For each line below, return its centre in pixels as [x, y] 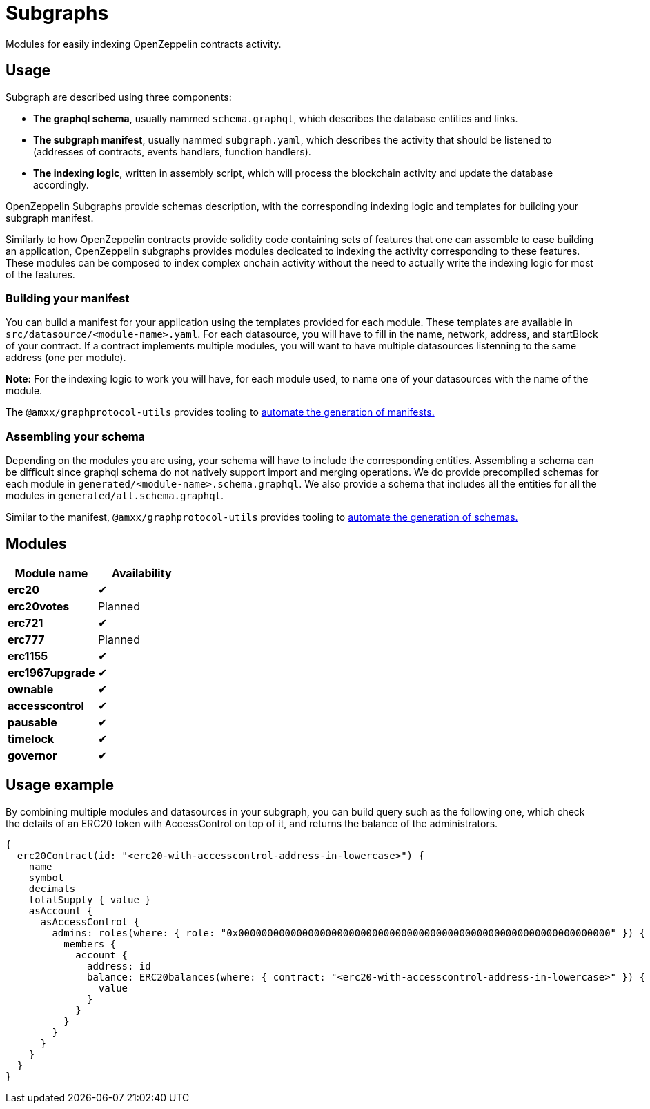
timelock [31, 739]
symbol [46, 877]
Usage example [60, 785]
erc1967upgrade [51, 672]
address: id [119, 966]
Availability [142, 573]
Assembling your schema [76, 436]
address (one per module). [66, 358]
